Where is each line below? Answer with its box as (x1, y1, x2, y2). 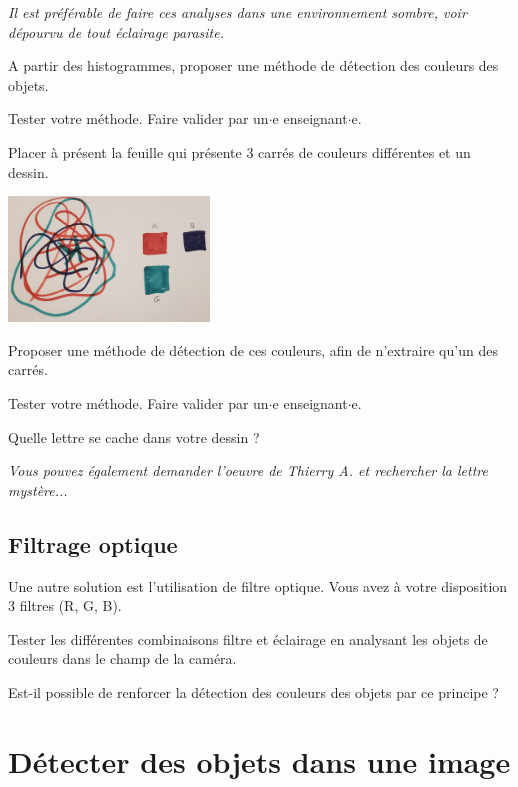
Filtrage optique (8, 528, 178, 559)
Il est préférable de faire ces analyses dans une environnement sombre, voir (8, 2, 467, 22)
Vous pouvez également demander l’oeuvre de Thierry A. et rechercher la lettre (8, 460, 488, 481)
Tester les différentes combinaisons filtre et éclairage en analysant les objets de (8, 628, 488, 649)
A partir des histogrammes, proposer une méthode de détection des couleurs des (8, 55, 499, 76)
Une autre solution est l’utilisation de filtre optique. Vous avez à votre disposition (8, 575, 508, 596)
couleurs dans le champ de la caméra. (8, 648, 237, 669)
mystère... (8, 479, 68, 500)
